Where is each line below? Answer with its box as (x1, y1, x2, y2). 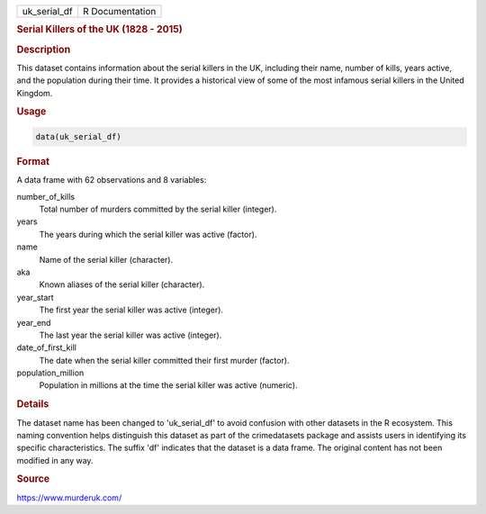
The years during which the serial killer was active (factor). (39, 229, 257, 239)
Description (16, 43, 71, 56)
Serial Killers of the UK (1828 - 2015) (16, 23, 184, 36)
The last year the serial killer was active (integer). (39, 329, 222, 340)
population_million (16, 367, 85, 378)
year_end (16, 317, 51, 328)
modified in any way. (16, 455, 94, 465)
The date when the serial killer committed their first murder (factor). (39, 355, 290, 365)
